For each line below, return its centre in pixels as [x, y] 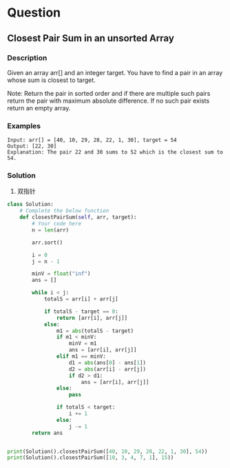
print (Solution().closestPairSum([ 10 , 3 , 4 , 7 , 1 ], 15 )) [91, 458]
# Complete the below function [64, 211]
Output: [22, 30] [32, 146]
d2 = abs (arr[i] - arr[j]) [107, 369]
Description [27, 58]
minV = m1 [83, 344]
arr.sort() [48, 243]
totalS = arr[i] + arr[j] [81, 299]
